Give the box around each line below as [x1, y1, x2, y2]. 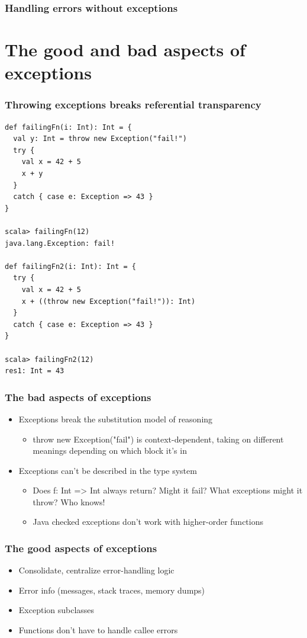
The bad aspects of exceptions [5, 389, 151, 404]
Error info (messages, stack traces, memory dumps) [18, 584, 205, 596]
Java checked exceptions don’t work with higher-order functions [33, 515, 263, 528]
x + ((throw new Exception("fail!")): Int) [21, 297, 196, 306]
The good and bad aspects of [5, 37, 245, 62]
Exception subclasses [18, 604, 95, 616]
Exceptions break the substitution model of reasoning [18, 412, 213, 425]
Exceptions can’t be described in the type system [18, 464, 197, 476]
